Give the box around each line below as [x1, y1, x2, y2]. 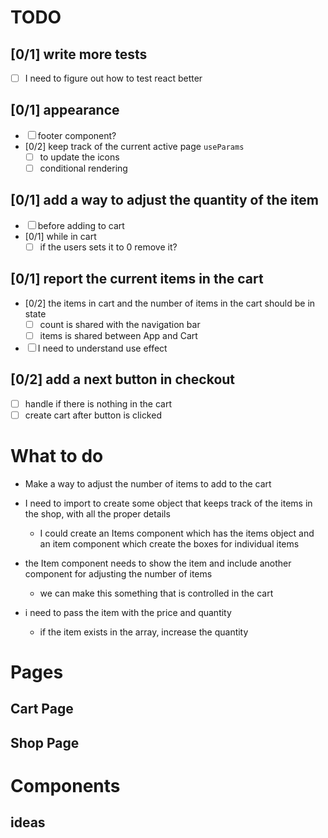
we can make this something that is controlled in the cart [39, 587, 274, 599]
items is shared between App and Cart [39, 329, 198, 341]
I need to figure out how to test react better [24, 72, 203, 84]
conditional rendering [39, 162, 128, 174]
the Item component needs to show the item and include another [24, 557, 292, 569]
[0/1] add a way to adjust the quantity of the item [10, 192, 319, 209]
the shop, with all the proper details [24, 507, 171, 520]
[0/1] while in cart [24, 230, 97, 242]
